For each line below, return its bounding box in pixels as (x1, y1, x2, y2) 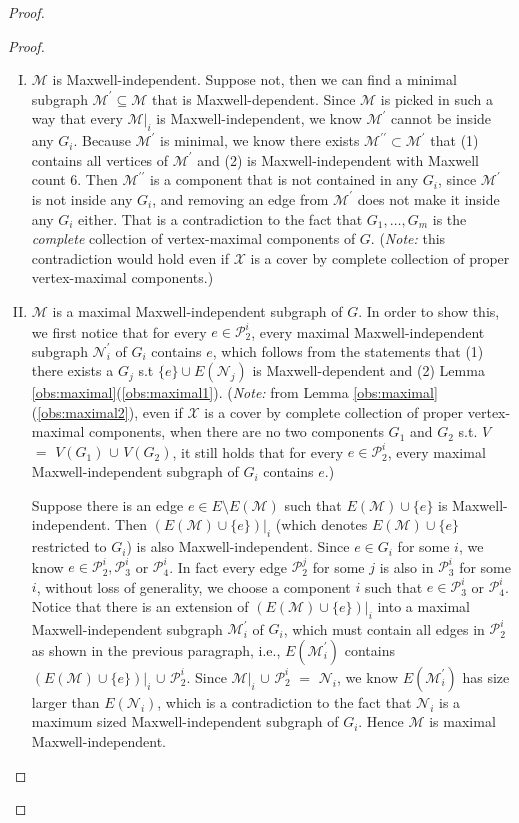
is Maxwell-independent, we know (156, 108, 362, 129)
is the (432, 208, 467, 229)
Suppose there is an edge (31, 494, 184, 515)
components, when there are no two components (88, 421, 384, 442)
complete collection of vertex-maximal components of (31, 228, 356, 249)
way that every (31, 108, 123, 129)
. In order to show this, (358, 300, 500, 321)
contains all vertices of (31, 149, 169, 170)
